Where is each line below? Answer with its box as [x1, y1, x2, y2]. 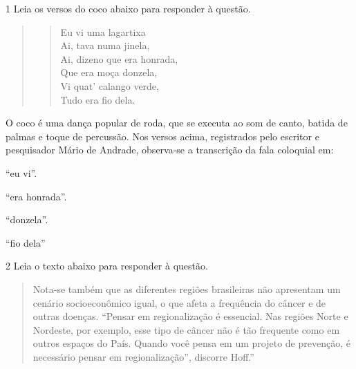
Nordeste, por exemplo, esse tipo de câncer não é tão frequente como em [32, 322, 340, 337]
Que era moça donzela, [60, 65, 158, 79]
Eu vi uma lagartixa [60, 24, 146, 39]
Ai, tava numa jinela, [60, 38, 150, 53]
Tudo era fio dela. [60, 92, 135, 106]
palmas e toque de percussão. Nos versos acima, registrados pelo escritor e [6, 129, 319, 143]
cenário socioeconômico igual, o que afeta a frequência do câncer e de [32, 295, 326, 310]
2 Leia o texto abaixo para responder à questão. [6, 258, 208, 273]
